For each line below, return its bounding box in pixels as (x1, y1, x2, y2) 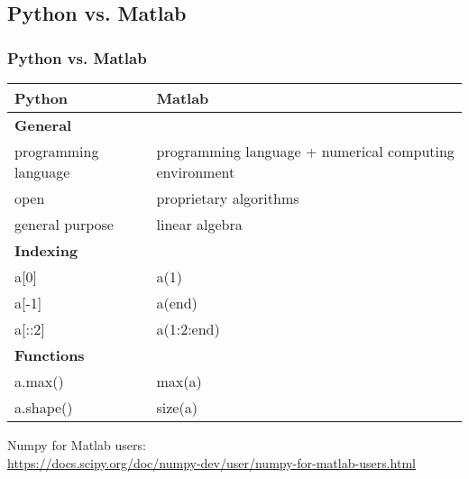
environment (156, 161, 235, 182)
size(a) (156, 397, 198, 418)
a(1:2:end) (156, 318, 220, 339)
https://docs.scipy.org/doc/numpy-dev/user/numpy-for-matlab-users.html (7, 453, 416, 472)
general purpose (14, 214, 114, 235)
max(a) (156, 371, 202, 391)
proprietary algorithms (156, 188, 299, 208)
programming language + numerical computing (156, 141, 455, 161)
